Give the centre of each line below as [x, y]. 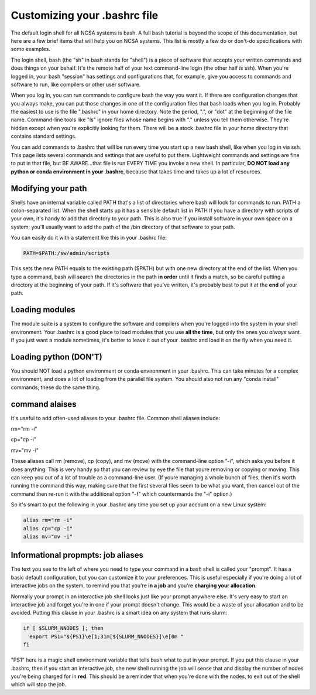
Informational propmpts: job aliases [77, 555]
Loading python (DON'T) [56, 357]
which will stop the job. [39, 684]
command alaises [44, 404]
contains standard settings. [44, 136]
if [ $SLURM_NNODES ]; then [63, 628]
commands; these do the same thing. [56, 387]
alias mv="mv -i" [48, 536]
